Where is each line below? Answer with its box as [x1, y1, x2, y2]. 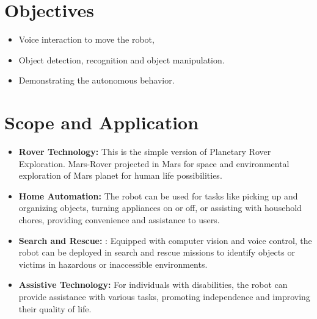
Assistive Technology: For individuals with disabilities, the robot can [18, 278, 288, 291]
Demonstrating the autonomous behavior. [18, 74, 175, 87]
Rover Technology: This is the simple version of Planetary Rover [18, 145, 271, 158]
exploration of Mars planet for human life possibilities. [18, 169, 222, 182]
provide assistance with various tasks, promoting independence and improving [18, 290, 310, 303]
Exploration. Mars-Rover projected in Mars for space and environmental [18, 157, 290, 170]
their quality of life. [18, 302, 92, 315]
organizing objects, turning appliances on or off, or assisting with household [18, 201, 302, 214]
